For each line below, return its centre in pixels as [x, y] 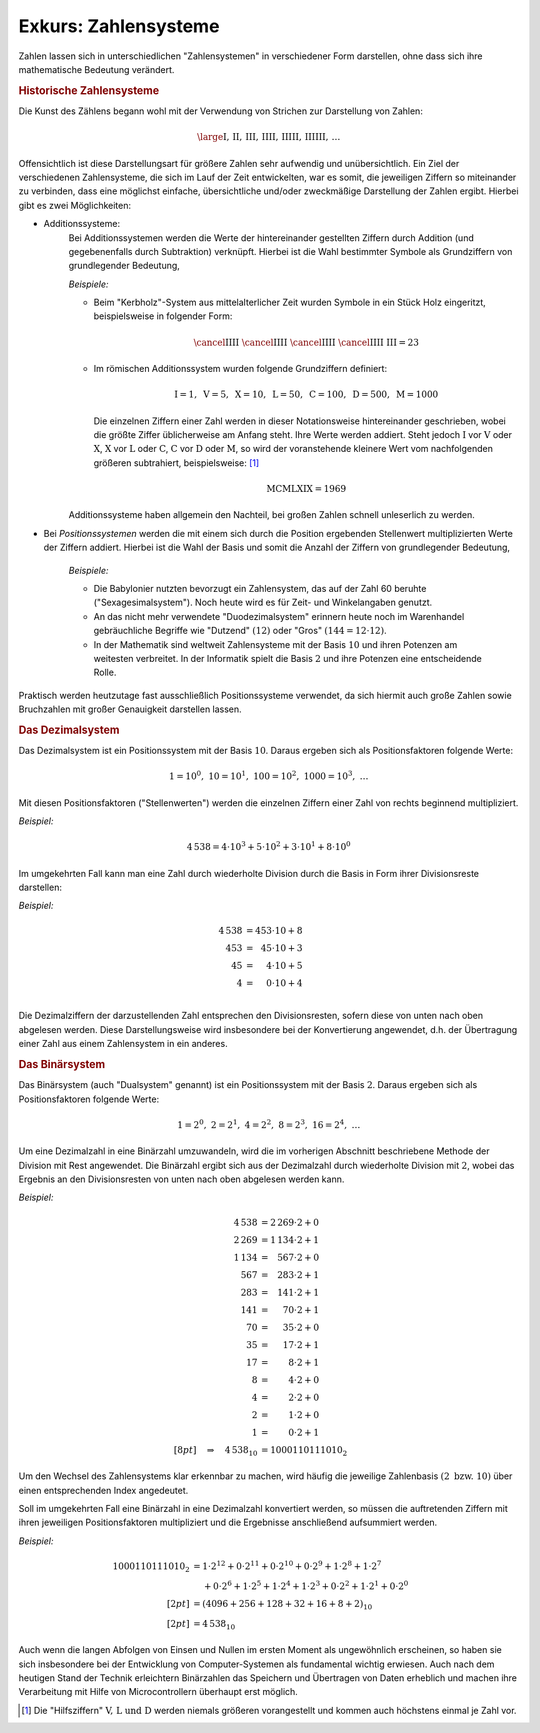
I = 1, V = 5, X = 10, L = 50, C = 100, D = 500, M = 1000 [306, 394]
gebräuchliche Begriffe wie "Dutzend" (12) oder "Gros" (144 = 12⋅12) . [240, 631]
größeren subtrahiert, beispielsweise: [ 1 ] [176, 462]
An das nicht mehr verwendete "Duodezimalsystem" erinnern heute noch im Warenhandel [279, 616]
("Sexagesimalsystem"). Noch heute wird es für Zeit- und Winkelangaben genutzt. [263, 602]
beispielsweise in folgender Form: [163, 316]
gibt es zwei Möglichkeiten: [75, 205]
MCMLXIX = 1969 [306, 488]
